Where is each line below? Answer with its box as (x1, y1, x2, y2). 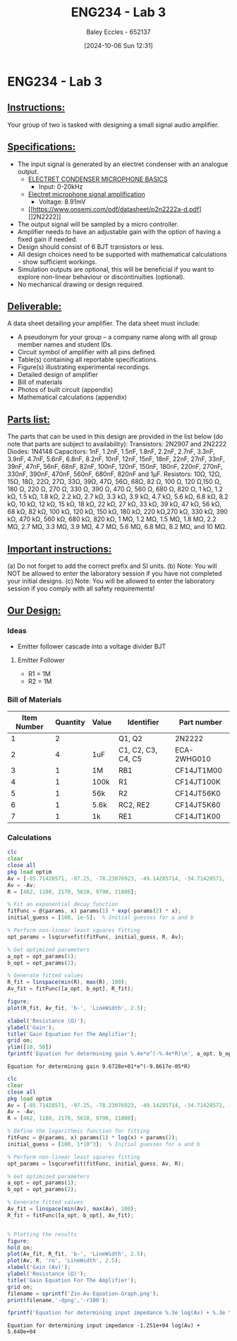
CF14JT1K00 (175, 811, 221, 821)
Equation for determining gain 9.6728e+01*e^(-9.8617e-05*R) (7, 1063, 191, 1070)
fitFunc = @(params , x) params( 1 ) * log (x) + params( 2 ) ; (7, 1134, 178, 1142)
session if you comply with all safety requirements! (7, 584, 155, 593)
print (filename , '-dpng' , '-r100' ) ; (7, 1296, 109, 1304)
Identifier (127, 717, 159, 727)
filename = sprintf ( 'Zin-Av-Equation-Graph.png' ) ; (7, 1290, 159, 1297)
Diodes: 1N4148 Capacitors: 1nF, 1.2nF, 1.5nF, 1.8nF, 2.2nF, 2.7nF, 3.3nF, (7, 447, 215, 456)
